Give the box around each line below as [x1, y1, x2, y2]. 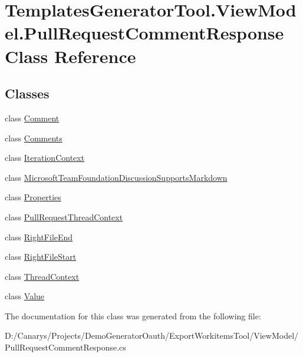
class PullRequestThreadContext [5, 210, 123, 223]
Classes [5, 84, 50, 103]
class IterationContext [5, 151, 85, 164]
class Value [5, 290, 45, 302]
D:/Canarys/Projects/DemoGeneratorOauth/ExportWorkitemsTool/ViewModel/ [5, 329, 299, 342]
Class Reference [5, 44, 136, 68]
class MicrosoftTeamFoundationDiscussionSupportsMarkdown [5, 171, 228, 183]
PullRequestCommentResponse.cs [5, 341, 126, 353]
